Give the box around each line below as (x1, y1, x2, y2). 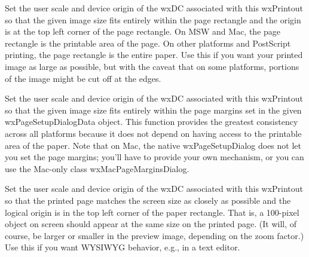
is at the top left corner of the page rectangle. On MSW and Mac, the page (5, 25, 281, 38)
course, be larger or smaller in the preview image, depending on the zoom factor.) (5, 229, 304, 241)
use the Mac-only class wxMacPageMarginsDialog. (5, 162, 189, 175)
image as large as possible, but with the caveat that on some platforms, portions (5, 60, 299, 72)
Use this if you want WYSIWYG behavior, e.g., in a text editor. (5, 241, 240, 253)
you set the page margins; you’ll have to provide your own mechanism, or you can (5, 151, 304, 163)
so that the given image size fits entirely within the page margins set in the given (5, 103, 302, 116)
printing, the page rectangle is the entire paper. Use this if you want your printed (5, 48, 303, 61)
